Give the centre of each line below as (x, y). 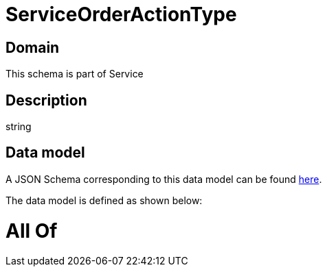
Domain (33, 47)
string (19, 127)
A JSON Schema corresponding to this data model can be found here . (164, 179)
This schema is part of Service (75, 74)
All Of (32, 231)
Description (46, 100)
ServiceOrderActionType (121, 14)
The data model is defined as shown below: (104, 200)
